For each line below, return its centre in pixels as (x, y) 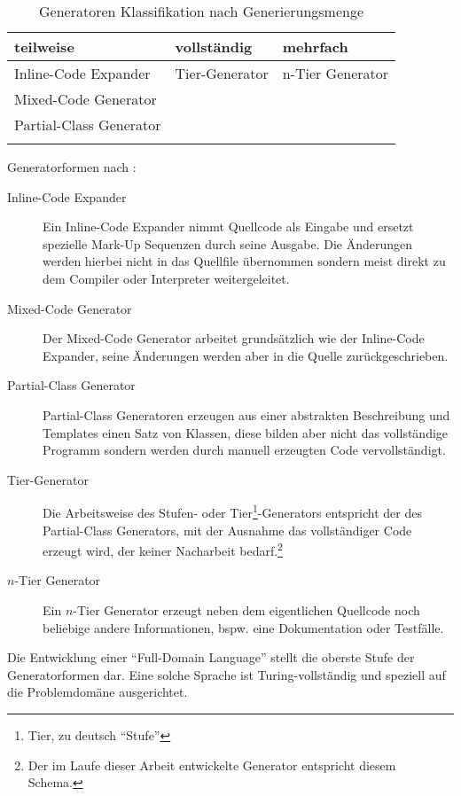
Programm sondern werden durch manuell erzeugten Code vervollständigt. (244, 450)
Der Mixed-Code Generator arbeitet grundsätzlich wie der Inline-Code (234, 338)
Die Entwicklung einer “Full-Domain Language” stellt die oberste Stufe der (211, 657)
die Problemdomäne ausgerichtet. (98, 692)
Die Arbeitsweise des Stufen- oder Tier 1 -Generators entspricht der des (233, 511)
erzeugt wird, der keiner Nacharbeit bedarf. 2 (163, 549)
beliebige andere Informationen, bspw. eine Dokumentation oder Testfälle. (243, 627)
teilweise (44, 47)
